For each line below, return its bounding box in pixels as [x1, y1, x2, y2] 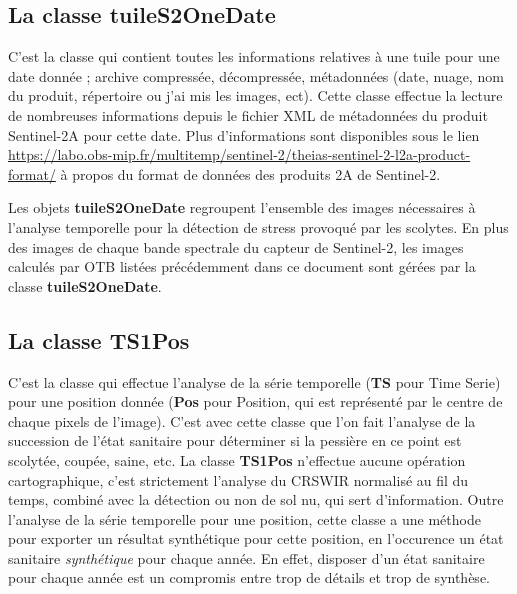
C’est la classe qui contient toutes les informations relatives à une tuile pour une [8, 46, 500, 67]
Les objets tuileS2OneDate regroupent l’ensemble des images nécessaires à [8, 197, 476, 218]
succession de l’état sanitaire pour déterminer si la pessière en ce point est [8, 430, 462, 451]
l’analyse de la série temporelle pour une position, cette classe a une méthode [8, 508, 481, 529]
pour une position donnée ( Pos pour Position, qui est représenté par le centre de [8, 391, 503, 412]
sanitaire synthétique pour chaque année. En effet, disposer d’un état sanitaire [8, 547, 485, 568]
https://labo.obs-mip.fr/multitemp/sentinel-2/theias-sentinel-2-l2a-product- [8, 144, 471, 165]
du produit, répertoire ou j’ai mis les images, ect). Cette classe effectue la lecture [8, 85, 503, 106]
